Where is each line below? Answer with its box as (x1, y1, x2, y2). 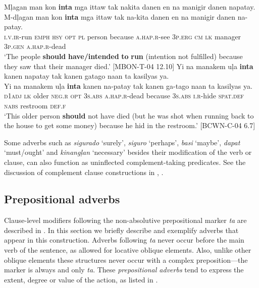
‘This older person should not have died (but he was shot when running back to (4, 110, 254, 121)
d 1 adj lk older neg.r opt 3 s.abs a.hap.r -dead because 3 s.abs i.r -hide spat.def (4, 90, 244, 101)
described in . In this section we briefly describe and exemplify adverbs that (4, 224, 239, 235)
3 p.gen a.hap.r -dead (4, 41, 66, 51)
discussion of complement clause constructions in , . (4, 166, 164, 177)
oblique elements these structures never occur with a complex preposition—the (4, 254, 248, 265)
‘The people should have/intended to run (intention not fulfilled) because (4, 50, 243, 61)
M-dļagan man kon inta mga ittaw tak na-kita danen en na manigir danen (4, 11, 236, 22)
